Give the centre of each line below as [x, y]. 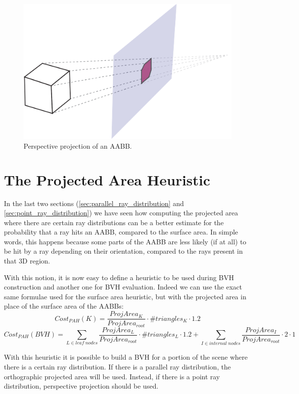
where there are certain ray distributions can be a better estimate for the [114, 222]
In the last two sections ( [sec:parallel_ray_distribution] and [94, 203]
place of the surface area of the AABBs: [64, 306]
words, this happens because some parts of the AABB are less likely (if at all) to [125, 241]
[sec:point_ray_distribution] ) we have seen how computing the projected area [121, 213]
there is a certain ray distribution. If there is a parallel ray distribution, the [117, 366]
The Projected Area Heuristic [107, 179]
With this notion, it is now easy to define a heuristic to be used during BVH [119, 277]
